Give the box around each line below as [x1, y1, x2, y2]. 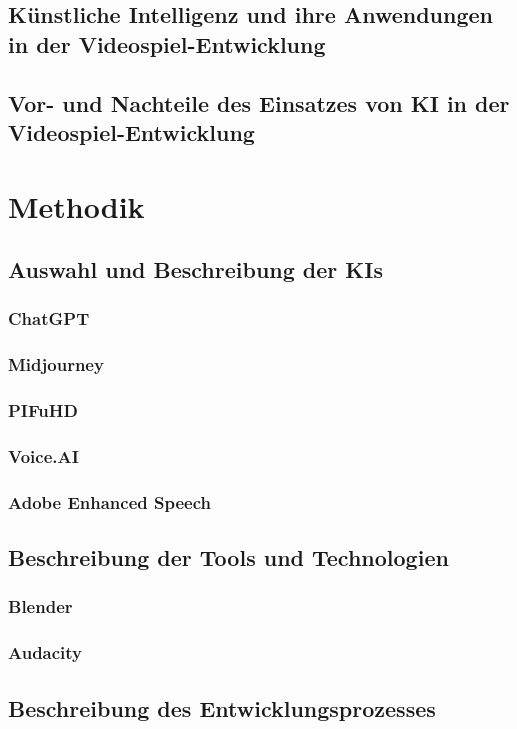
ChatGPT [8, 306, 90, 331]
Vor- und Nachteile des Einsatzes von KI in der [8, 87, 510, 118]
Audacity [8, 640, 83, 665]
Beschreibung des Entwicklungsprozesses [8, 692, 436, 723]
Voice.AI [8, 443, 79, 468]
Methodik [8, 185, 145, 226]
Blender [8, 594, 73, 619]
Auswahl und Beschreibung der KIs [8, 254, 383, 285]
